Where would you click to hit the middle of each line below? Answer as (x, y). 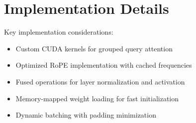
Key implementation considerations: (59, 32)
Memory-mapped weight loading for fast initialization (97, 98)
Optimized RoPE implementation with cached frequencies (104, 65)
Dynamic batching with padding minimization (86, 115)
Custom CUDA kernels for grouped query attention (94, 48)
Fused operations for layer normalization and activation (100, 81)
